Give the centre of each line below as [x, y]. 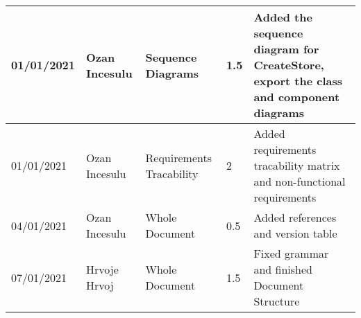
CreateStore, [289, 65]
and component [297, 97]
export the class [298, 81]
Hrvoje [102, 269]
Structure [277, 301]
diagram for [286, 49]
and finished [283, 269]
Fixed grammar [291, 253]
